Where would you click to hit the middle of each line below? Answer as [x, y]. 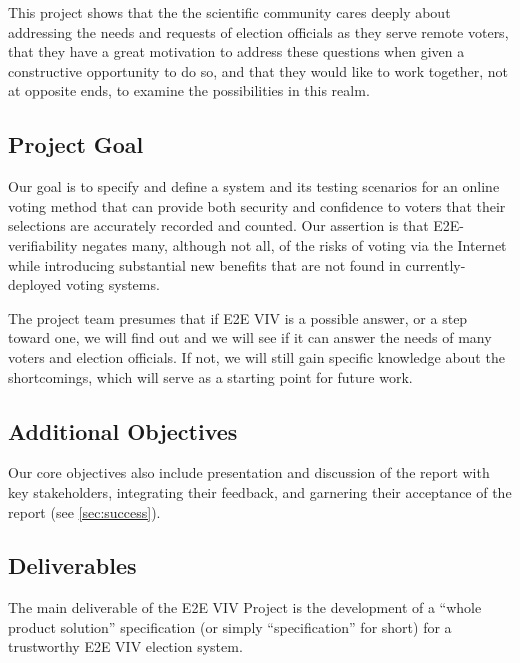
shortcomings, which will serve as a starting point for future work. [210, 376]
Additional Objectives [123, 430]
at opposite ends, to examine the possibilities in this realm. [189, 90]
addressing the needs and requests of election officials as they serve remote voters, [258, 31]
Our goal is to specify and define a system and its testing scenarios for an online [254, 186]
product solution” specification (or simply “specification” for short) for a [230, 626]
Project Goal [76, 144]
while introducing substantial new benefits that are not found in [204, 264]
